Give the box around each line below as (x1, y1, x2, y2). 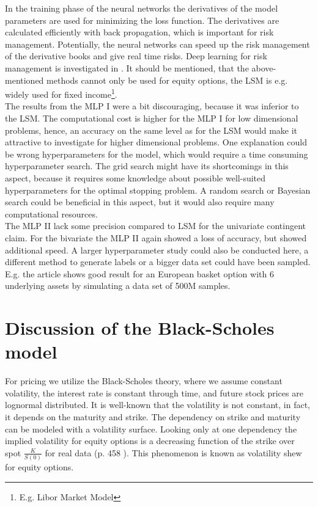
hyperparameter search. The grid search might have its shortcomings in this (5, 159, 289, 172)
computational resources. (5, 207, 98, 220)
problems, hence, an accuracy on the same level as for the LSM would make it (5, 123, 298, 136)
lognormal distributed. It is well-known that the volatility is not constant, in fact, (5, 398, 310, 411)
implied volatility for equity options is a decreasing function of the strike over (5, 434, 295, 447)
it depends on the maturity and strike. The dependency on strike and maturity (5, 410, 301, 423)
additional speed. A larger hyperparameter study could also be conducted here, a (5, 243, 309, 256)
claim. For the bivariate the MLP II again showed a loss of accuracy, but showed (5, 231, 307, 244)
